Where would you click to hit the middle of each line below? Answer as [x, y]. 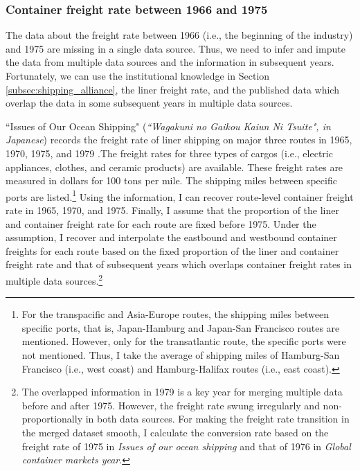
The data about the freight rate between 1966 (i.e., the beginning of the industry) [179, 35]
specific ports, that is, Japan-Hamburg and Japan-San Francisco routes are [181, 327]
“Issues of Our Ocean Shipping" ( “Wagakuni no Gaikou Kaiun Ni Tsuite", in [168, 126]
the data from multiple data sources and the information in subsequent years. [170, 62]
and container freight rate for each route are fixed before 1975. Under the [161, 223]
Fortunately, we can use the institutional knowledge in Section [138, 75]
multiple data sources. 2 [54, 279]
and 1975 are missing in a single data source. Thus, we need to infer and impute [175, 48]
